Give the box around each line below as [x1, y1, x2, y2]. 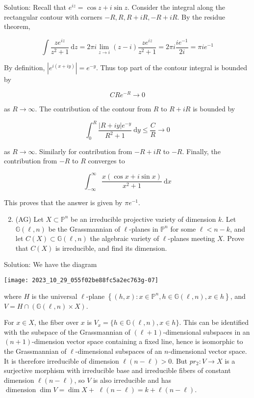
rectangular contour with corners [4, 11, 102, 22]
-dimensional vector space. [168, 345, 247, 356]
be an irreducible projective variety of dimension [71, 213, 216, 224]
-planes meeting [168, 233, 215, 243]
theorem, [4, 21, 30, 31]
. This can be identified [179, 317, 249, 327]
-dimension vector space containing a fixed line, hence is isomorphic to [32, 336, 243, 346]
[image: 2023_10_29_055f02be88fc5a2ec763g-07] [4, 276, 158, 284]
